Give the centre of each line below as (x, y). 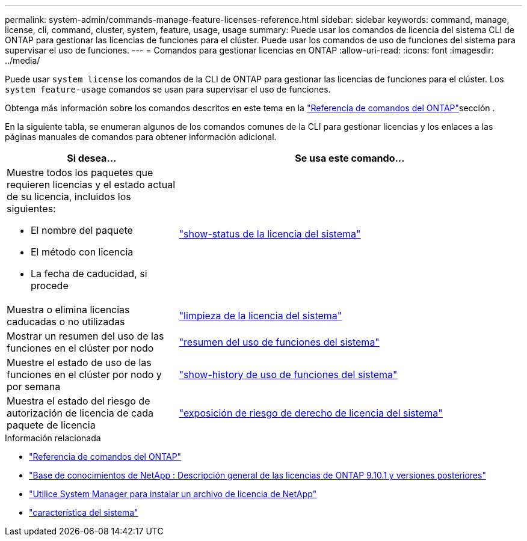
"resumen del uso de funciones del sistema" (279, 342)
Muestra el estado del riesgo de (79, 401)
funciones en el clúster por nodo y (84, 374)
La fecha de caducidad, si (89, 274)
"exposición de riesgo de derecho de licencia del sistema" (311, 413)
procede (50, 286)
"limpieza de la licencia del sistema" (260, 316)
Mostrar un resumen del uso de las (85, 336)
